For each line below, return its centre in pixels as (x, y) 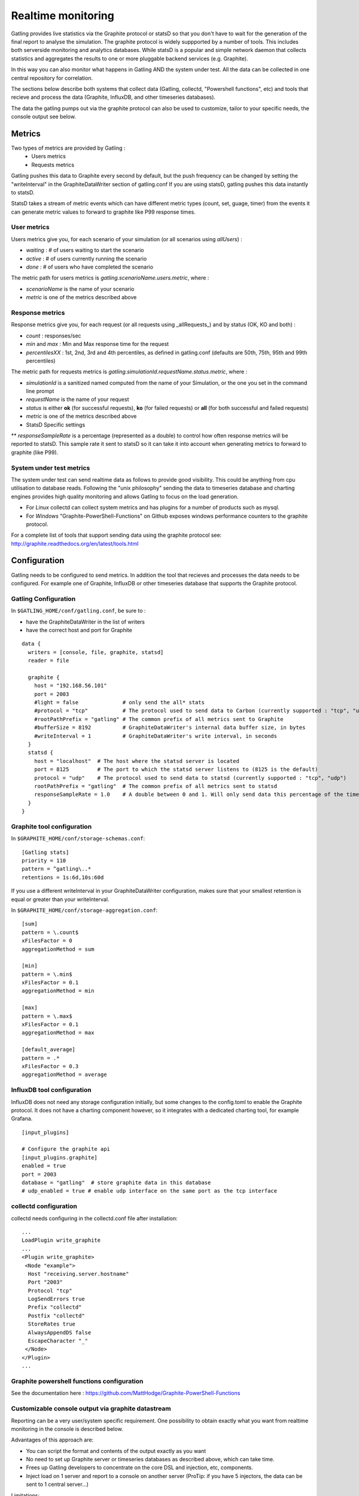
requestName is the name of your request (77, 399)
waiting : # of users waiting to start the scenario (85, 250)
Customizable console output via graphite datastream (91, 1409)
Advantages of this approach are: (52, 1440)
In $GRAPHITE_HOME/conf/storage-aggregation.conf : (84, 910)
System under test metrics (51, 468)
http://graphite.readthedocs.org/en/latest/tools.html (75, 543)
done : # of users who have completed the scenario (90, 267)
